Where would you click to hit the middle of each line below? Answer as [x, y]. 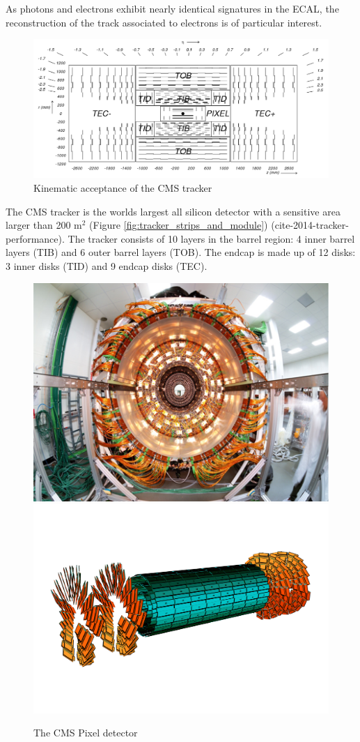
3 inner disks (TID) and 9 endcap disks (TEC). [107, 265]
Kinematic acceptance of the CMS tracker [123, 187]
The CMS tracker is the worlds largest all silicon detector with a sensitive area [173, 211]
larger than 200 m [44, 225]
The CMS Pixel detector [86, 733]
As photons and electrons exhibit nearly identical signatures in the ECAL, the [172, 8]
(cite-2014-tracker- [310, 225]
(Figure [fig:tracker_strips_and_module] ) [179, 225]
